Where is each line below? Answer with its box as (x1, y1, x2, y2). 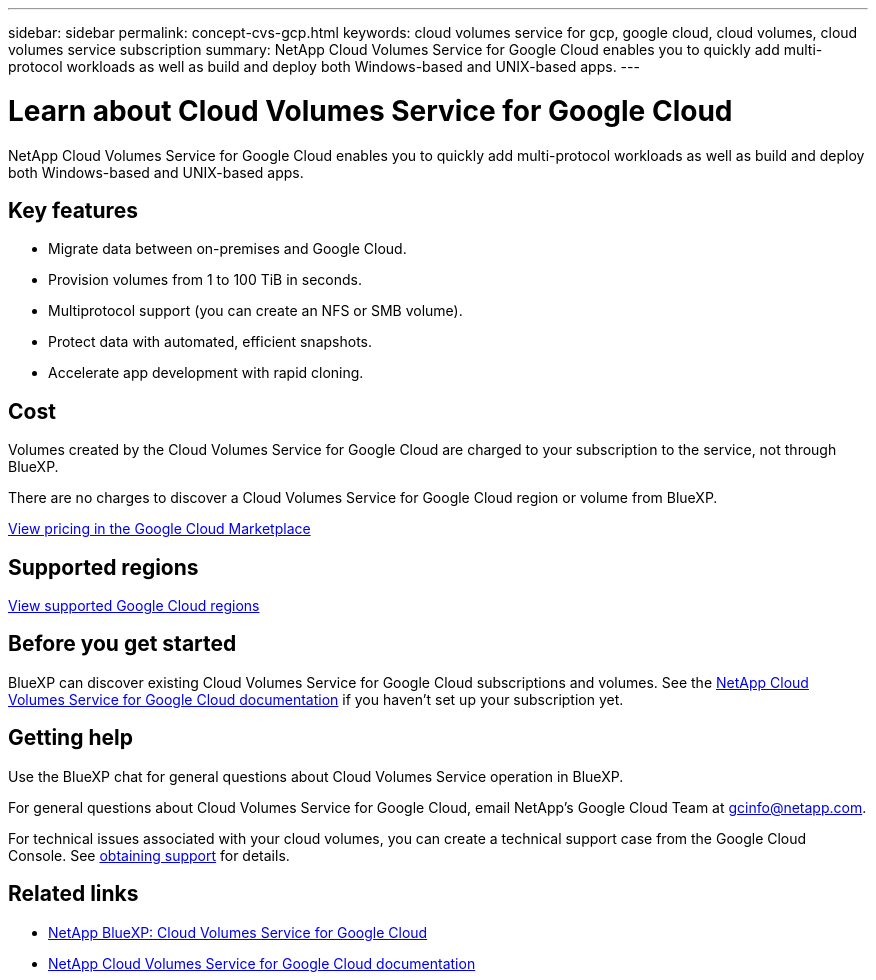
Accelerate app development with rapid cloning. (48, 364, 364, 382)
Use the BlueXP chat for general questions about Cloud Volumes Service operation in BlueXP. (8, 767, 624, 785)
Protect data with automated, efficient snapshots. (48, 333, 373, 351)
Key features (8, 197, 138, 223)
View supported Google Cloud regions (8, 597, 260, 615)
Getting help (8, 725, 133, 751)
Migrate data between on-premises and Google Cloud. (48, 240, 407, 258)
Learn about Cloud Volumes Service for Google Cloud (8, 93, 733, 128)
